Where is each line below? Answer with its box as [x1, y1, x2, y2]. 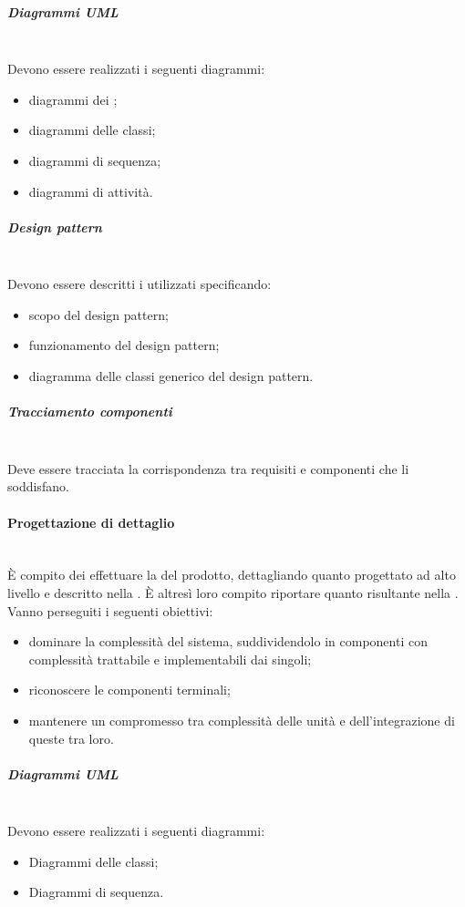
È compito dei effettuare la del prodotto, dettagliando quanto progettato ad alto [7, 565, 456, 584]
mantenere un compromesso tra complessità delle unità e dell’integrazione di [28, 710, 455, 729]
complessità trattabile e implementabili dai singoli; [28, 649, 312, 668]
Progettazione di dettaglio [7, 512, 175, 531]
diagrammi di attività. [28, 181, 153, 201]
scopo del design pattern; [28, 304, 169, 324]
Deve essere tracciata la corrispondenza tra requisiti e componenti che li [7, 459, 409, 478]
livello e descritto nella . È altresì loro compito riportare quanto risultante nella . [7, 582, 459, 602]
